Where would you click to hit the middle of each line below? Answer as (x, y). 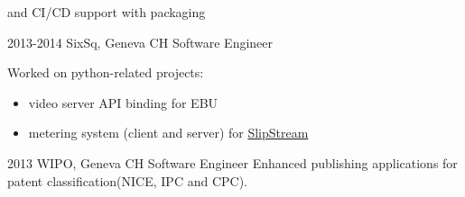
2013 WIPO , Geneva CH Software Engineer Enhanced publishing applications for (232, 162)
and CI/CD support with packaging (107, 12)
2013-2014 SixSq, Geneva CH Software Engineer (140, 42)
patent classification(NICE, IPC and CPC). (127, 180)
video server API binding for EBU (123, 102)
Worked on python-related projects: (106, 72)
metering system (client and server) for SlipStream (168, 133)
